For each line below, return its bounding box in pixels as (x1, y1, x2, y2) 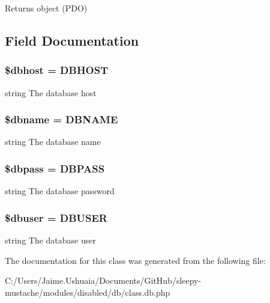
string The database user (5, 234, 96, 246)
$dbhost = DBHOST (5, 63, 109, 78)
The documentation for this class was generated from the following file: (5, 254, 266, 266)
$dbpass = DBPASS (5, 161, 105, 176)
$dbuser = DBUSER (5, 210, 107, 225)
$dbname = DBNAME (5, 112, 118, 127)
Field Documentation (5, 31, 139, 49)
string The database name (5, 135, 101, 148)
